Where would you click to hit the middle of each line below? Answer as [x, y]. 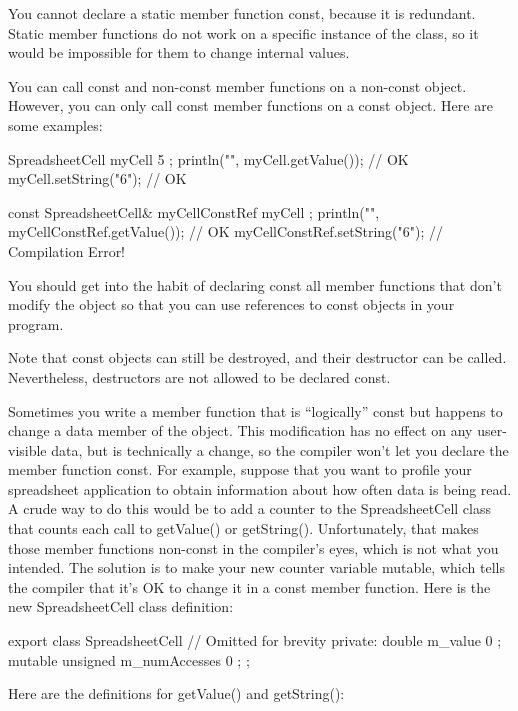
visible [27, 449]
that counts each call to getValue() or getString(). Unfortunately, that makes [243, 528]
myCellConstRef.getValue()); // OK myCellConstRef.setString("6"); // [226, 231]
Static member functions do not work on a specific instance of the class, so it [243, 32]
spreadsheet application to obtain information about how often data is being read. [260, 488]
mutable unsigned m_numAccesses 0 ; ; [129, 659]
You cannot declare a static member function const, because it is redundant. [242, 13]
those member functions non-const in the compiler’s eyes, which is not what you [253, 547]
